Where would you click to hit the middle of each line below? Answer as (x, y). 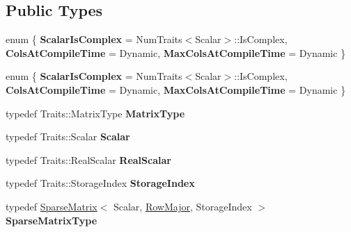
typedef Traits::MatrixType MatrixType (95, 113)
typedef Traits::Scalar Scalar (68, 136)
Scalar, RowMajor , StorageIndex (182, 206)
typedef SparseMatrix (52, 206)
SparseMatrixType (52, 220)
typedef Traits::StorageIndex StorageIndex (100, 183)
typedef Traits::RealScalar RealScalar (88, 159)
